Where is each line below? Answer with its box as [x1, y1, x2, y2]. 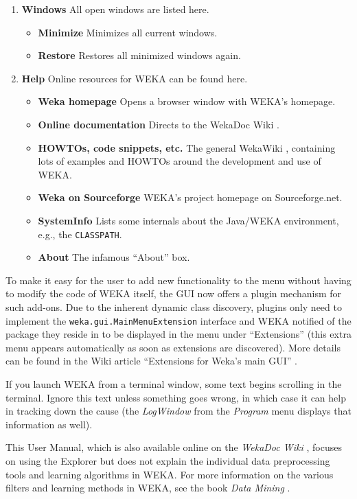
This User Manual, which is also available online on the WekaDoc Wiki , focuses [5, 440, 342, 454]
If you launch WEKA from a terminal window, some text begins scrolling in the [5, 377, 342, 391]
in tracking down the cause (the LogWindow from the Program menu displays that [5, 404, 352, 418]
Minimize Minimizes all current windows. [38, 25, 218, 39]
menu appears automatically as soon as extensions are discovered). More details [5, 340, 341, 354]
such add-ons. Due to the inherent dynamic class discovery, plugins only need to [5, 299, 342, 314]
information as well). [5, 417, 93, 431]
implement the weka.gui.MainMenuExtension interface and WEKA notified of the [5, 313, 352, 327]
